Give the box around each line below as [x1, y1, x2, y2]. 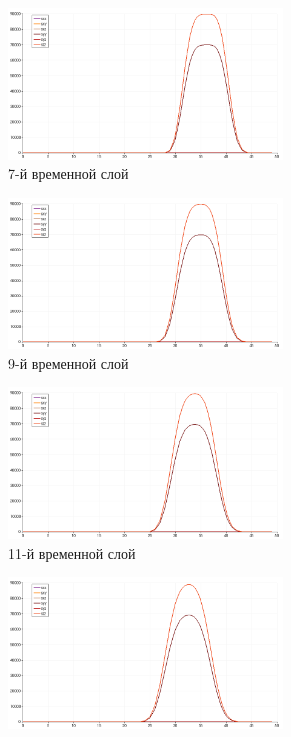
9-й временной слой [8, 352, 129, 373]
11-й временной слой [8, 542, 136, 563]
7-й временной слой [8, 163, 129, 184]
